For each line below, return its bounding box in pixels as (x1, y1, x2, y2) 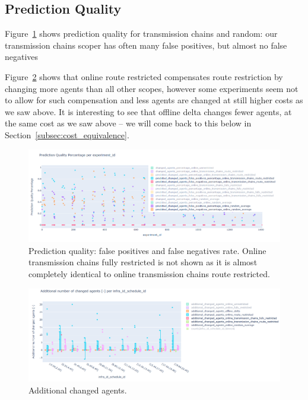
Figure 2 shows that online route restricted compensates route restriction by (5, 70, 283, 82)
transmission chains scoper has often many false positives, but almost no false (5, 39, 287, 51)
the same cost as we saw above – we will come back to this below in (5, 117, 252, 129)
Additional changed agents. (28, 383, 127, 396)
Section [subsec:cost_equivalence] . (5, 128, 129, 141)
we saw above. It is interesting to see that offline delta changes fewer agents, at (5, 105, 292, 118)
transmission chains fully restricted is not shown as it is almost (28, 256, 258, 268)
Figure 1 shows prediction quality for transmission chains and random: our (5, 27, 278, 40)
